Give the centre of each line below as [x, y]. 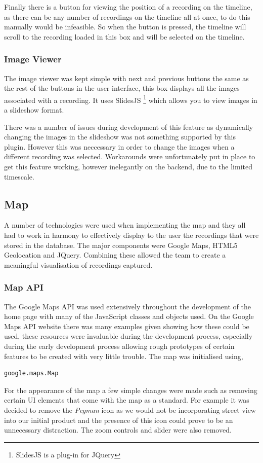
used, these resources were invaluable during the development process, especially [128, 336]
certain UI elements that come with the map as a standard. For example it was [127, 400]
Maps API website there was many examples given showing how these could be [127, 326]
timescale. [19, 176]
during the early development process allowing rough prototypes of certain [119, 346]
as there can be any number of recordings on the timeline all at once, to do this [127, 16]
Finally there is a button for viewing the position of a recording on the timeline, [128, 7]
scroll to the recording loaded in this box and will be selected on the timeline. [124, 36]
